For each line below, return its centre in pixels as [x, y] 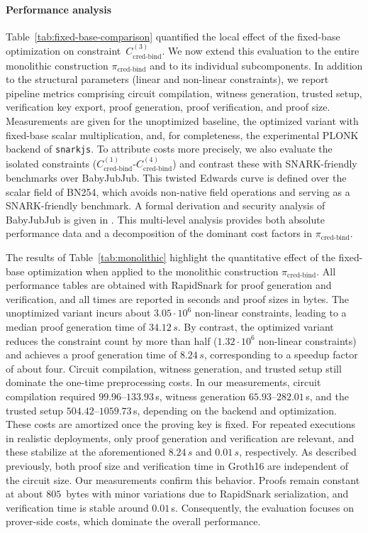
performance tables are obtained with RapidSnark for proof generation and [169, 285]
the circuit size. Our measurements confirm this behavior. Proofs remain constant [183, 479]
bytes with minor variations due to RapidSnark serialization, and [207, 494]
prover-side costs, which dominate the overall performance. [133, 521]
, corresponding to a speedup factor [281, 355]
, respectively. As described [298, 452]
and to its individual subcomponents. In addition [256, 65]
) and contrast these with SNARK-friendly [265, 163]
